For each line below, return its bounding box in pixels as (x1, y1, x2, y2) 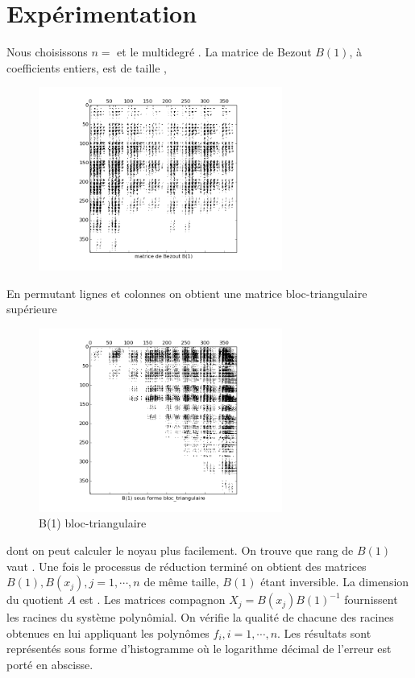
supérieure (6, 300, 57, 317)
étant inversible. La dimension (260, 573, 409, 590)
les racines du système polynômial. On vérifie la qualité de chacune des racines (6, 609, 394, 626)
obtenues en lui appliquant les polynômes (6, 624, 210, 641)
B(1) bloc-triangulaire (39, 515, 147, 531)
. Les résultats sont (277, 624, 371, 641)
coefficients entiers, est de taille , (6, 59, 167, 76)
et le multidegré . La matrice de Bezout (117, 43, 312, 60)
